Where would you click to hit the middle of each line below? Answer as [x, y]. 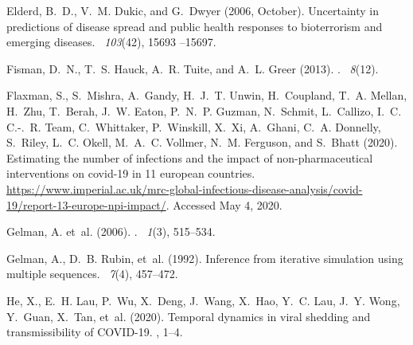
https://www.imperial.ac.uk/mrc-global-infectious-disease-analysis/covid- [185, 188]
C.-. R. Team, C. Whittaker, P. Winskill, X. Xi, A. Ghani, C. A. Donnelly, [194, 126]
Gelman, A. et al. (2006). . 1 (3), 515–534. [111, 231]
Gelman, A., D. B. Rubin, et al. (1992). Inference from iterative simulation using [205, 258]
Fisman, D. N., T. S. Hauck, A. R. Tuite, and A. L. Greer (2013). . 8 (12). [193, 68]
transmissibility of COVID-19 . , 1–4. [95, 332]
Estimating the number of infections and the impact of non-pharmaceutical [190, 157]
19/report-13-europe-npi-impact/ [86, 204]
